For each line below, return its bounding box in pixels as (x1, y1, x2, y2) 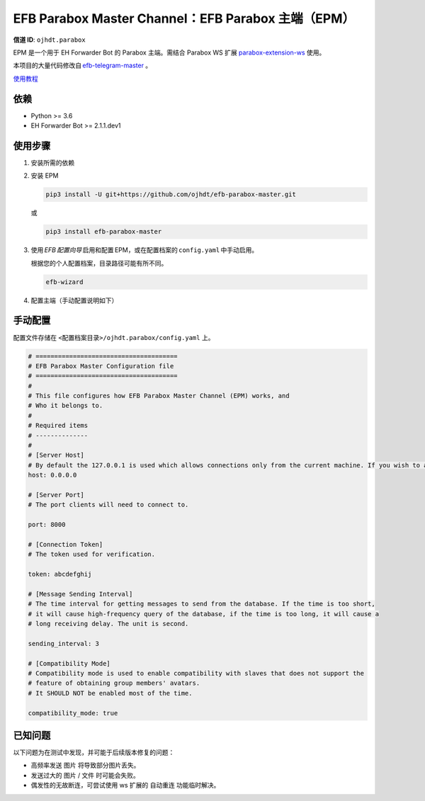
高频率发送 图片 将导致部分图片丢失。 (30, 761, 140, 770)
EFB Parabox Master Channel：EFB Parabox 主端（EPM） (13, 11, 356, 26)
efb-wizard (45, 278, 84, 286)
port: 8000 (28, 521, 66, 529)
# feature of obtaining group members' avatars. (28, 679, 200, 687)
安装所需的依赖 (30, 158, 74, 166)
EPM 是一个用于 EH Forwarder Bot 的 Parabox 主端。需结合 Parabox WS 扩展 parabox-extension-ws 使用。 (13, 48, 326, 57)
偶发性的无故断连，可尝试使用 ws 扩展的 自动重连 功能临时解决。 (30, 781, 220, 790)
